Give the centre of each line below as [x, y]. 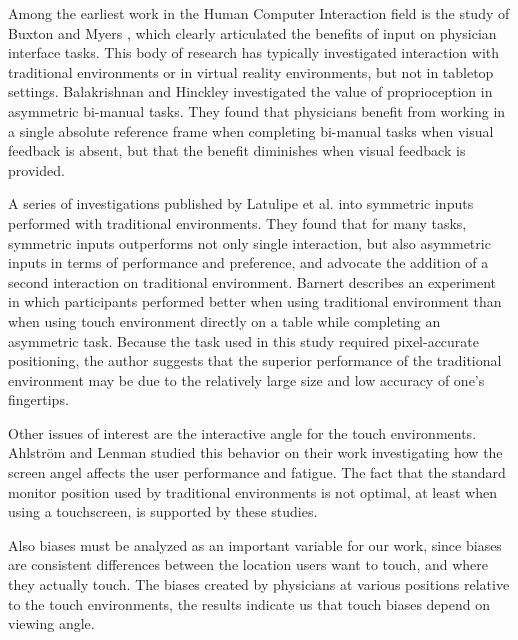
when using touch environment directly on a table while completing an [224, 320]
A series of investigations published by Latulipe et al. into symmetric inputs [241, 203]
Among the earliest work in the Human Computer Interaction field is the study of [259, 13]
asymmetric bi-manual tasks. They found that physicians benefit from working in [257, 110]
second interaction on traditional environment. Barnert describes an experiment [252, 281]
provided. [36, 169]
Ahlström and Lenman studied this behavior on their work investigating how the [255, 452]
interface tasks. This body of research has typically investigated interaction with [254, 52]
